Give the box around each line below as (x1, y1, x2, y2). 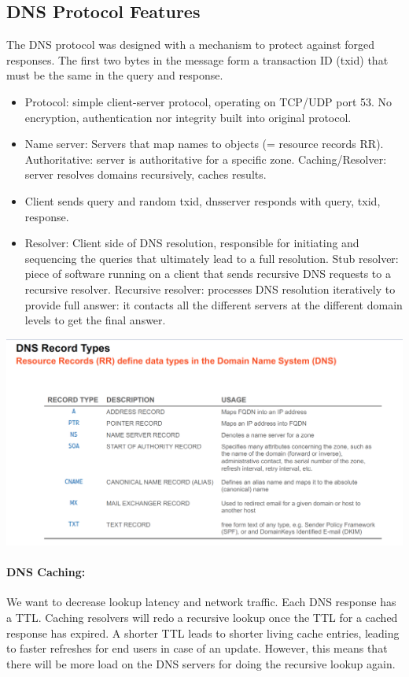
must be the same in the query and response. (6, 67, 223, 83)
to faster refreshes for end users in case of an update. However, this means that (6, 640, 388, 657)
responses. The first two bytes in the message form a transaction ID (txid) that (6, 51, 389, 68)
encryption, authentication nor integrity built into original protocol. (24, 109, 352, 125)
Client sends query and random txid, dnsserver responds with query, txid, (24, 192, 381, 209)
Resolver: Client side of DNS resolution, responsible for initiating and (24, 235, 359, 251)
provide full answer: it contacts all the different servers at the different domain (24, 296, 403, 313)
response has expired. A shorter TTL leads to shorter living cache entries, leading (6, 624, 400, 641)
